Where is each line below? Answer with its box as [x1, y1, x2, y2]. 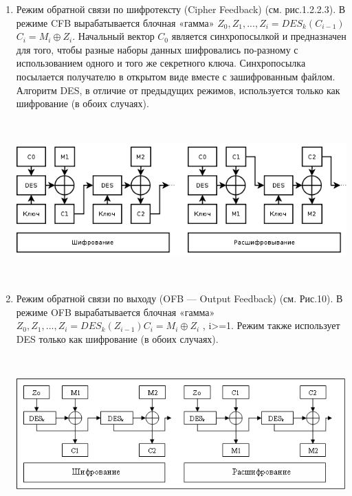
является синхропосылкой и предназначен [171, 29, 346, 43]
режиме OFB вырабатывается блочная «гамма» [16, 304, 215, 319]
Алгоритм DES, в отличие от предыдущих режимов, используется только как [16, 82, 340, 97]
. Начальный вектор [72, 29, 155, 43]
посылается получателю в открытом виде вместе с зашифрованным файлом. [16, 69, 335, 83]
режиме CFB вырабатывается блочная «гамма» [16, 15, 214, 30]
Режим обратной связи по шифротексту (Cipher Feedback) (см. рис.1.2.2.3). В [16, 2, 346, 16]
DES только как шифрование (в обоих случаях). [16, 332, 219, 346]
